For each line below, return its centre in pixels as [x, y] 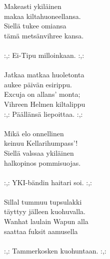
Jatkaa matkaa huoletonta [44, 75]
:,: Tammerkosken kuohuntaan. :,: [55, 250]
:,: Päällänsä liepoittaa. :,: [43, 114]
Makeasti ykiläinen [33, 6]
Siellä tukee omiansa [35, 26]
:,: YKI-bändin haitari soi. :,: [48, 182]
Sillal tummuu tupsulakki [43, 201]
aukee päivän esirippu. [38, 84]
